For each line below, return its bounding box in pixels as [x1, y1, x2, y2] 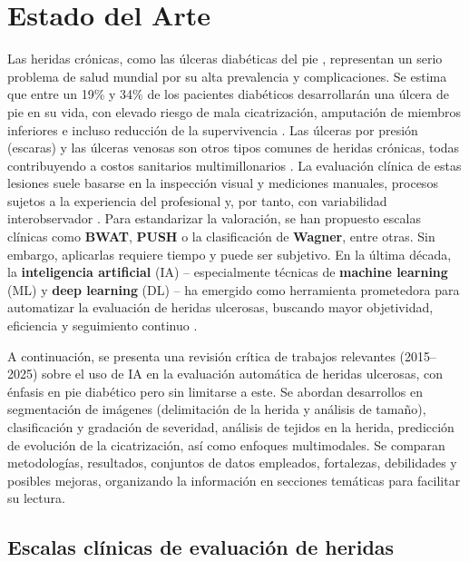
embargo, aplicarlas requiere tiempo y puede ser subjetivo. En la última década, [7, 244, 452, 263]
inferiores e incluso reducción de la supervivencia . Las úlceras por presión [7, 120, 418, 139]
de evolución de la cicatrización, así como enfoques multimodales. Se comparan [7, 435, 445, 454]
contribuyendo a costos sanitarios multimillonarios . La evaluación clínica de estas [7, 155, 462, 174]
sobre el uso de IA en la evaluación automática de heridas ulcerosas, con [42, 364, 443, 383]
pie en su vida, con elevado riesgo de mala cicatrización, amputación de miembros [7, 102, 462, 121]
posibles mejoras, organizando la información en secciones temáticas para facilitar [7, 470, 461, 489]
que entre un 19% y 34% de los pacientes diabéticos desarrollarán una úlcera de [7, 84, 449, 104]
